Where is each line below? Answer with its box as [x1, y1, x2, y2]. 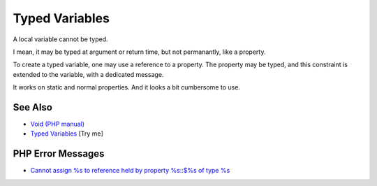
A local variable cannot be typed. [13, 35, 108, 43]
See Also [13, 101, 52, 113]
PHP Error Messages [13, 148, 105, 160]
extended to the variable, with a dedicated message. [13, 70, 164, 78]
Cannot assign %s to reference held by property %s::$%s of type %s [30, 166, 230, 175]
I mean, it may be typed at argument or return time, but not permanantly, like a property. [13, 48, 266, 56]
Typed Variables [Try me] [30, 129, 104, 138]
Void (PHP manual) [30, 120, 85, 129]
